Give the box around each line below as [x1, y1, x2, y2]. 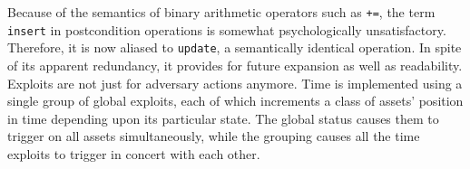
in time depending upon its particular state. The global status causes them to [7, 108, 439, 127]
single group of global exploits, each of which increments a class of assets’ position [7, 91, 464, 110]
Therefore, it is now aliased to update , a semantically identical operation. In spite [7, 38, 462, 57]
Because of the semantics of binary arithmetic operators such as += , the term [7, 3, 436, 21]
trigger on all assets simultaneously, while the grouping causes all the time [7, 127, 420, 146]
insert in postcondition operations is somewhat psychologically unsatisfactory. [7, 20, 446, 39]
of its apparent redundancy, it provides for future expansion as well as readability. [7, 55, 463, 74]
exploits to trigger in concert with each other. [7, 144, 260, 163]
